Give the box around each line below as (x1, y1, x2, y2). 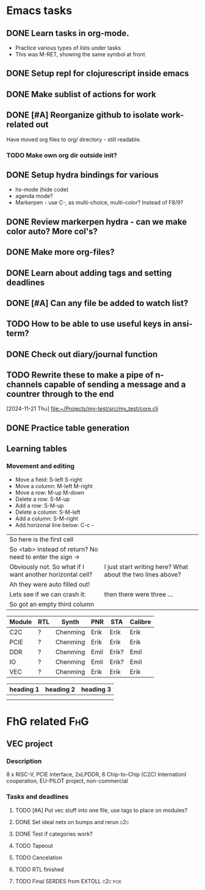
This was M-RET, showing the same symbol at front (15, 51, 145, 58)
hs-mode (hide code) (15, 186, 69, 193)
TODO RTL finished (15, 866, 64, 873)
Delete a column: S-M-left (15, 508, 81, 516)
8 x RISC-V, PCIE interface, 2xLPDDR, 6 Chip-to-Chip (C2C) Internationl (6, 771, 187, 778)
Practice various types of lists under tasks (15, 44, 121, 51)
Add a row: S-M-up (15, 502, 64, 509)
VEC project (6, 739, 53, 749)
